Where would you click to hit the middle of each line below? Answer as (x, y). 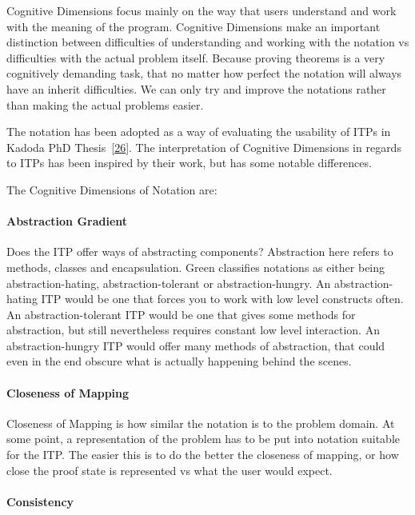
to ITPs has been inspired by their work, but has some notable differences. (189, 163)
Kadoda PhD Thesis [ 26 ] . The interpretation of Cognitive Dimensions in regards (204, 147)
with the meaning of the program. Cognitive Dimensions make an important (194, 26)
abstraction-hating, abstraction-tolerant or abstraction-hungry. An (169, 283)
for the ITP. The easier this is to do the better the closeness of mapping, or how (203, 455)
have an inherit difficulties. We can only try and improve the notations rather (196, 88)
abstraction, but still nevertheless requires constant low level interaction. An (193, 330)
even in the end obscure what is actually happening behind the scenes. (179, 361)
